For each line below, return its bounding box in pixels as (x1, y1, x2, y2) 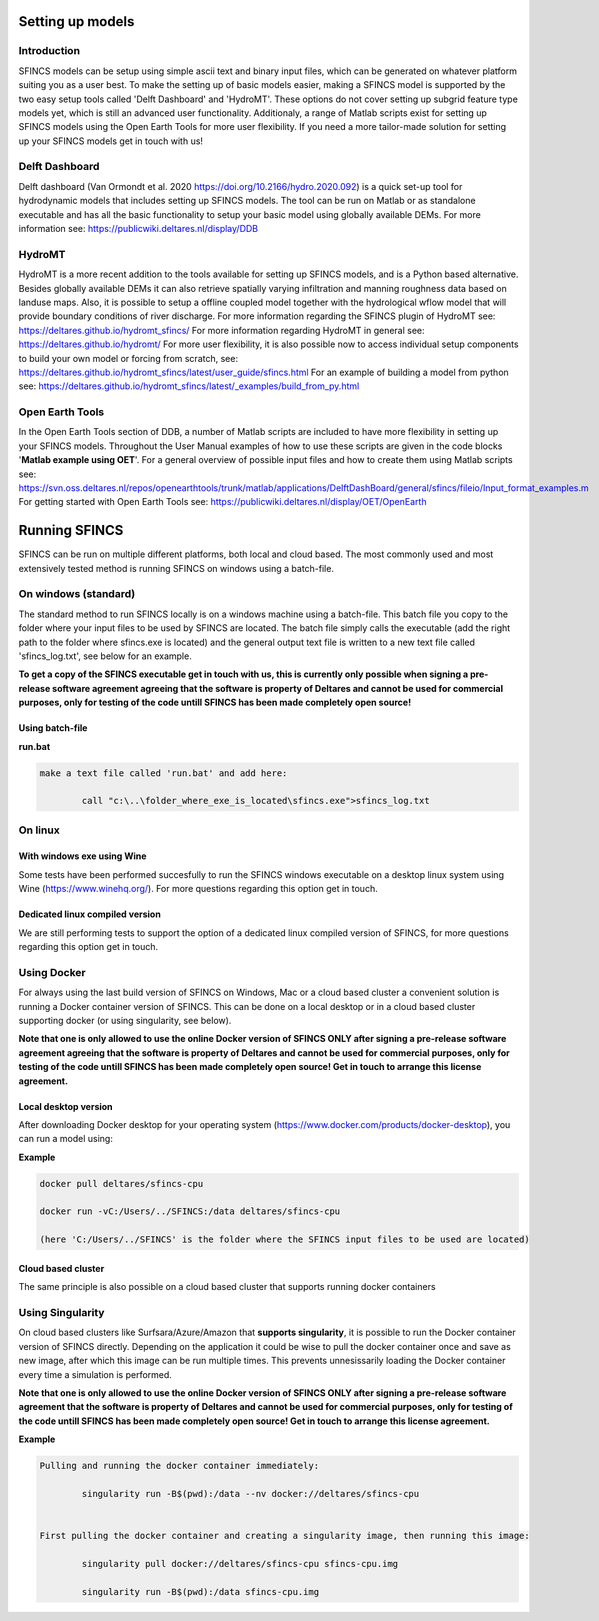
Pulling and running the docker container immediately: (39, 1460, 320, 1472)
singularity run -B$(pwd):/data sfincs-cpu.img (81, 1586, 320, 1597)
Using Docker (18, 965, 86, 979)
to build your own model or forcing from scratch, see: (18, 352, 239, 364)
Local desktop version (18, 1100, 114, 1112)
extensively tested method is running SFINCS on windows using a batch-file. (18, 562, 335, 574)
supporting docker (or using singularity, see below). (18, 1014, 232, 1026)
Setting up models (18, 13, 135, 30)
